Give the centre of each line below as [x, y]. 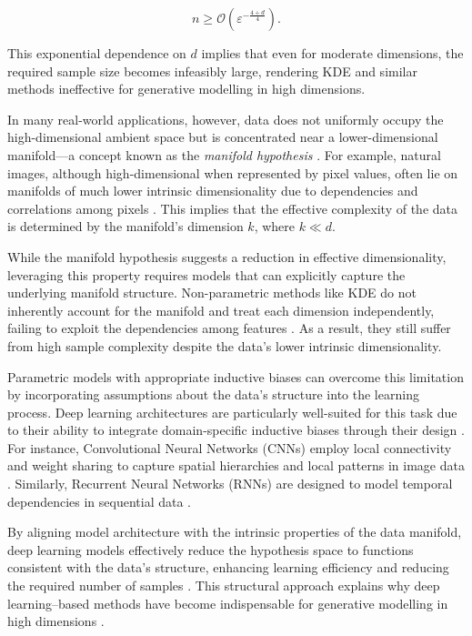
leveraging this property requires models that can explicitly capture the [206, 274]
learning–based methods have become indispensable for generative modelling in [228, 603]
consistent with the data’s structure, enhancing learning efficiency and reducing [228, 567]
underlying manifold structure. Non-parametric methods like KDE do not [212, 293]
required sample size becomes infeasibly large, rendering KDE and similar [212, 71]
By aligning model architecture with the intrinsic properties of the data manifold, [235, 532]
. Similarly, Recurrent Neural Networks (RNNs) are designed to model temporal [230, 484]
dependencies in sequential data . [100, 501]
